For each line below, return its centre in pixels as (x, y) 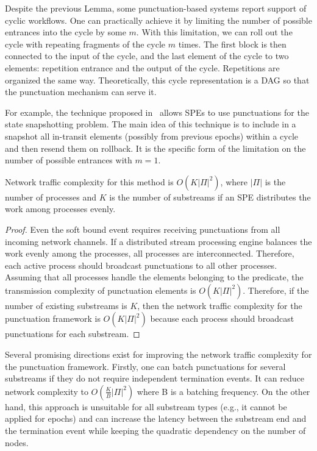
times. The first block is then (232, 44)
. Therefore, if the (276, 290)
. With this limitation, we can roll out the (214, 32)
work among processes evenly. (60, 209)
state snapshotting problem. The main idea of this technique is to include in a (151, 124)
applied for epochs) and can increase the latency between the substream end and (156, 418)
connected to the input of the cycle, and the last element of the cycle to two (147, 56)
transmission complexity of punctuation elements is (101, 290)
